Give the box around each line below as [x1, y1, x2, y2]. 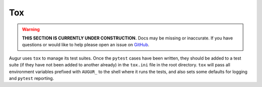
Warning [22, 26, 40, 32]
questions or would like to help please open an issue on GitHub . [22, 42, 150, 48]
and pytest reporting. [9, 75, 54, 81]
